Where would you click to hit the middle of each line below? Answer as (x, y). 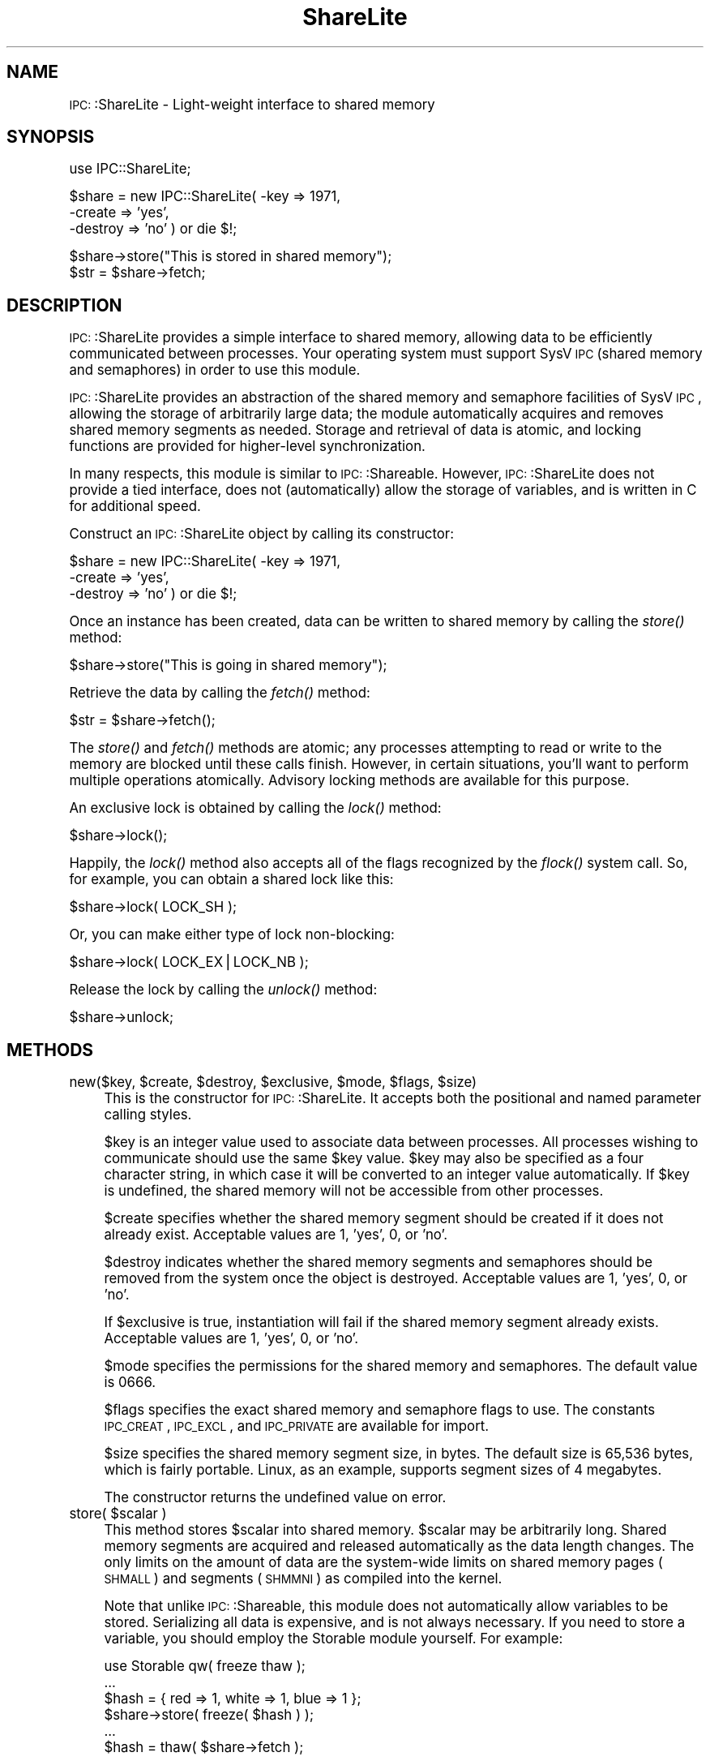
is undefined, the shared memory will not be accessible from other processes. (354, 1191)
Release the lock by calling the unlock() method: (223, 990)
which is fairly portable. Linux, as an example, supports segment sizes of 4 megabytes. (383, 1470)
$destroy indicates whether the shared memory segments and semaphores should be (379, 1263)
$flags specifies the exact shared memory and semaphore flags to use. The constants (380, 1410)
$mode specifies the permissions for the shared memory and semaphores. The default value (401, 1366)
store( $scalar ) (118, 1514)
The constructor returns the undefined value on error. (275, 1498)
